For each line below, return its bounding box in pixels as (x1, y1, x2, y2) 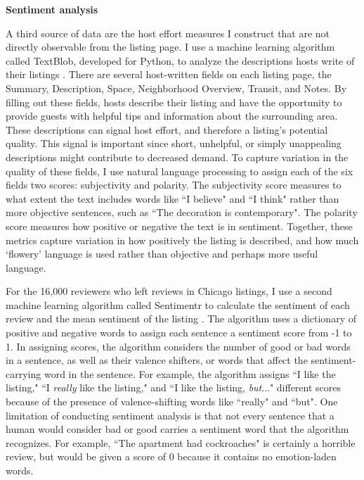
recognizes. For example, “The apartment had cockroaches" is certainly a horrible (6, 435, 356, 450)
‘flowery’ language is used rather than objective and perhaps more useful (6, 246, 318, 261)
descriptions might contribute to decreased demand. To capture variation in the (6, 149, 349, 164)
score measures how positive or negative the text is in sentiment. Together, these (6, 218, 353, 233)
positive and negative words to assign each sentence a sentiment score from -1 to (6, 325, 352, 340)
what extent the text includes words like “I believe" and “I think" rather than (6, 191, 339, 206)
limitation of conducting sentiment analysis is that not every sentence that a (6, 408, 334, 422)
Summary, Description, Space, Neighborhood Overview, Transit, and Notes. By (6, 80, 347, 95)
